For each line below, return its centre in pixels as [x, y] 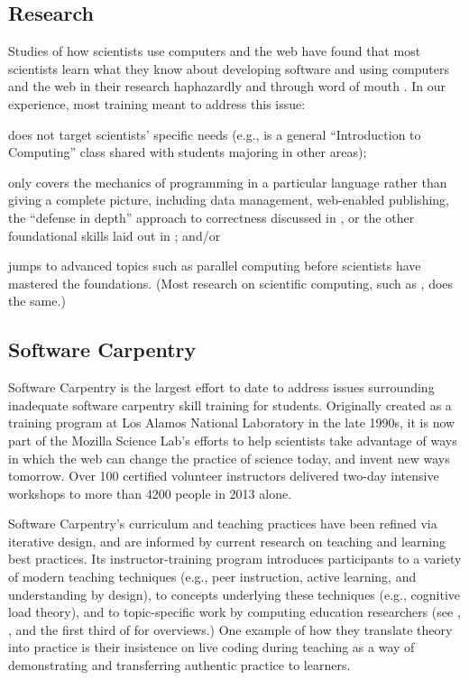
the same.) [37, 301]
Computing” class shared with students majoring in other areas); [188, 152]
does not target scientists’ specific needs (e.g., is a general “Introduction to [215, 134]
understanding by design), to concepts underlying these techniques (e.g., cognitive [234, 594]
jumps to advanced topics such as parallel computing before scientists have [215, 266]
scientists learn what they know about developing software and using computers [229, 68]
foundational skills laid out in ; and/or [115, 235]
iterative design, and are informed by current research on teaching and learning [227, 541]
